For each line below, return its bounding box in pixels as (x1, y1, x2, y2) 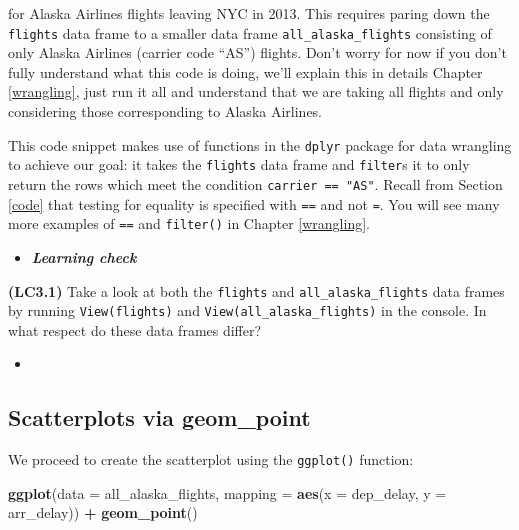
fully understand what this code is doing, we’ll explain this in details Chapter (8, 61, 483, 82)
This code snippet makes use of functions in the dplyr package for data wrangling (8, 134, 512, 155)
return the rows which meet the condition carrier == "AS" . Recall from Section (8, 173, 503, 194)
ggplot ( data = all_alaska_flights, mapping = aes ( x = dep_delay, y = (8, 482, 447, 503)
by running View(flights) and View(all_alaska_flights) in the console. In (8, 300, 487, 321)
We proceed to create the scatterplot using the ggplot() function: (8, 449, 414, 470)
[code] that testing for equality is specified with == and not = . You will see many (8, 193, 500, 214)
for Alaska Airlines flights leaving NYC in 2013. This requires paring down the (8, 3, 490, 23)
